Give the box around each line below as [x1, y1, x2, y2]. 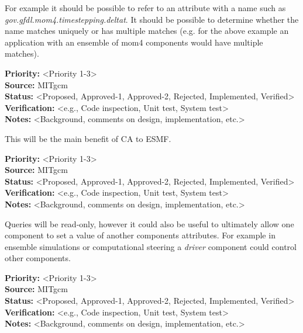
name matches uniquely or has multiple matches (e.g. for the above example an [5, 25, 289, 37]
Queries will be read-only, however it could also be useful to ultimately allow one [5, 217, 294, 230]
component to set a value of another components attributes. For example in [5, 229, 276, 241]
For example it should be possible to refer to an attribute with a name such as [5, 2, 286, 13]
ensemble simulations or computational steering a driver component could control [5, 240, 297, 252]
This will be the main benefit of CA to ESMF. [5, 132, 171, 144]
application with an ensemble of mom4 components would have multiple [5, 36, 263, 48]
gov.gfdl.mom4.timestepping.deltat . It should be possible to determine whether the [5, 13, 299, 25]
